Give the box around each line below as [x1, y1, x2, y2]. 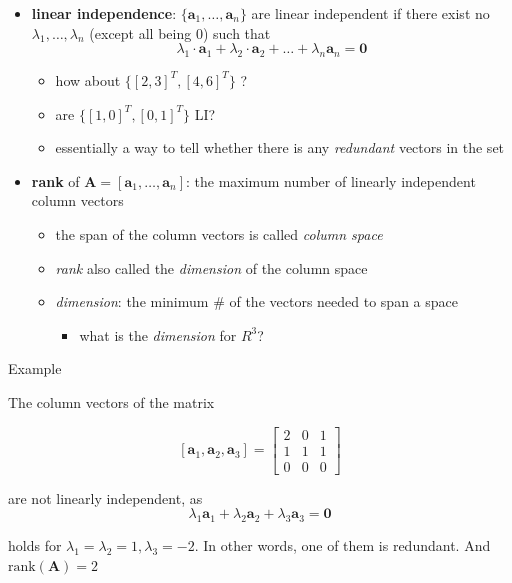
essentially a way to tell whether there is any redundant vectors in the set [55, 137, 505, 158]
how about [55, 69, 121, 90]
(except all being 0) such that [89, 22, 271, 43]
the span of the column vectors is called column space [55, 223, 383, 244]
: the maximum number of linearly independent [186, 170, 476, 191]
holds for [8, 535, 62, 555]
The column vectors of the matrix [8, 391, 215, 412]
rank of [31, 170, 80, 191]
